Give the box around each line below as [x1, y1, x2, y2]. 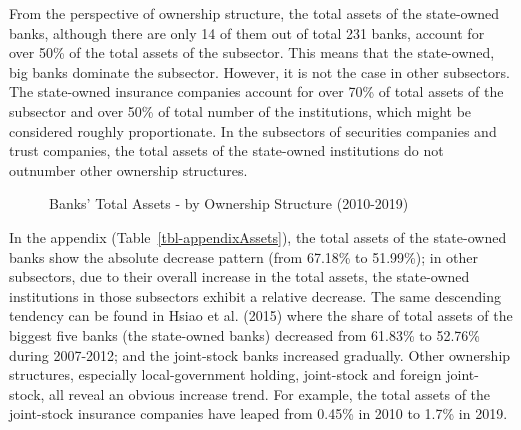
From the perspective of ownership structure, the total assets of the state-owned [9, 3, 500, 23]
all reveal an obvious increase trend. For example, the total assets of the [49, 383, 491, 404]
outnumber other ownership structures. [9, 159, 248, 180]
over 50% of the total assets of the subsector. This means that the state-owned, [9, 42, 495, 63]
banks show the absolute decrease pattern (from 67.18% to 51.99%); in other [9, 246, 479, 267]
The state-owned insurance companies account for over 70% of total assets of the [9, 81, 504, 102]
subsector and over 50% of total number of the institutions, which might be [9, 100, 472, 121]
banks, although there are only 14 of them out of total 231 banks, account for [9, 22, 485, 43]
